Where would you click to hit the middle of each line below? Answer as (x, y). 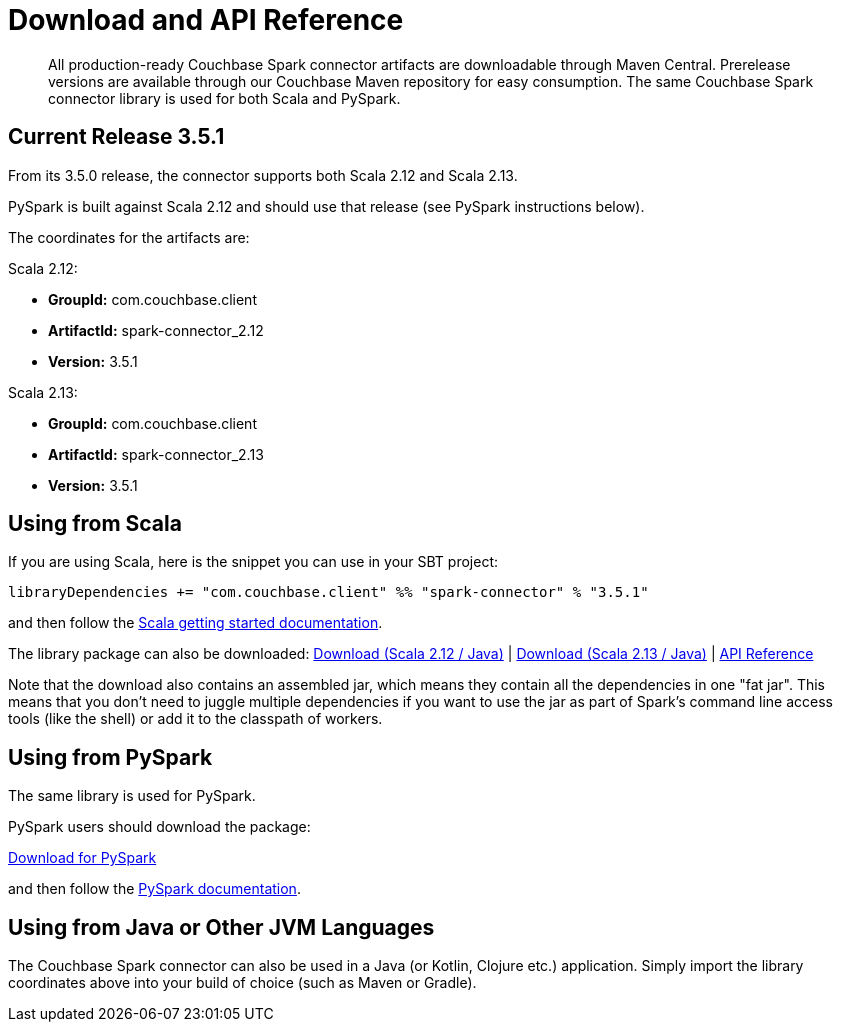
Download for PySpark (82, 858)
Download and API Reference (206, 20)
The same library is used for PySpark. (132, 796)
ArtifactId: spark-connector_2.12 (156, 330)
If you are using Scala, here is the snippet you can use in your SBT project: (253, 562)
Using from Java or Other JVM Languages (221, 927)
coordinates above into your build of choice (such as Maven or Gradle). (242, 983)
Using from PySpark (110, 757)
